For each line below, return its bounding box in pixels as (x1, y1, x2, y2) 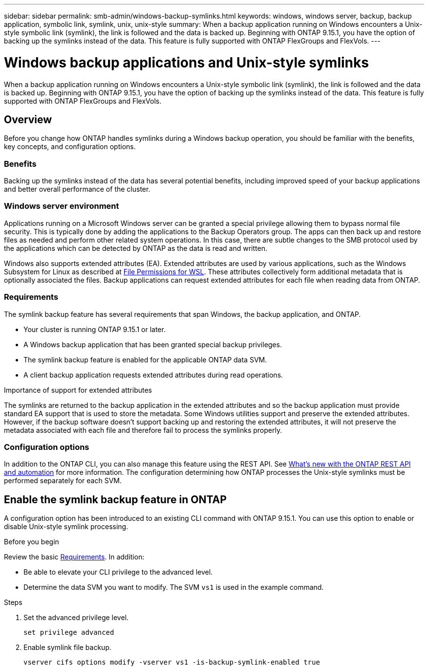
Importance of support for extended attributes (4, 385, 152, 394)
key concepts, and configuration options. (4, 142, 136, 151)
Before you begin (4, 537, 59, 546)
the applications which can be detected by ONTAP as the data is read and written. (4, 244, 267, 252)
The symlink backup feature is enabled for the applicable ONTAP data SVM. (23, 355, 267, 364)
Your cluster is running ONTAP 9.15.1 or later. (23, 325, 166, 334)
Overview (4, 113, 52, 126)
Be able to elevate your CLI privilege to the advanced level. (23, 568, 213, 577)
